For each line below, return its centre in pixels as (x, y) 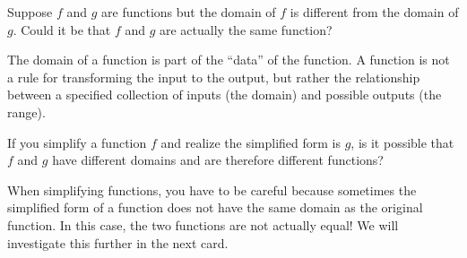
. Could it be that (62, 29)
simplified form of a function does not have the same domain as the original (215, 207)
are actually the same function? (246, 29)
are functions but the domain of (189, 12)
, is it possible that (402, 142)
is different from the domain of (374, 12)
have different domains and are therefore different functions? (218, 160)
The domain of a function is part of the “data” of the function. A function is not (229, 60)
